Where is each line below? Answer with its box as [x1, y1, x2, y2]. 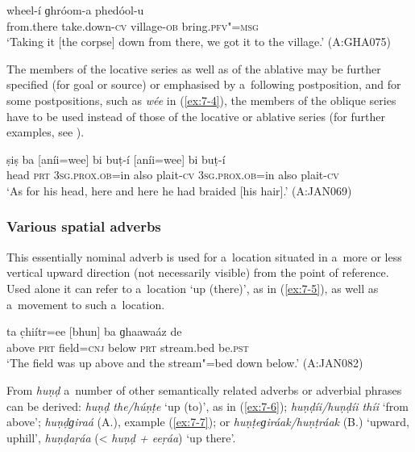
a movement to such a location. [6, 295, 165, 312]
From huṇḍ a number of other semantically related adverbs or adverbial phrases [6, 381, 402, 398]
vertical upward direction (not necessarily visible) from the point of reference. [6, 264, 389, 281]
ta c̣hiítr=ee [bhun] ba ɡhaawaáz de [6, 323, 182, 340]
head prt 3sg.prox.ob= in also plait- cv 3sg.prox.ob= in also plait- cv [6, 166, 339, 183]
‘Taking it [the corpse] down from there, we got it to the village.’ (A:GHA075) [6, 33, 392, 50]
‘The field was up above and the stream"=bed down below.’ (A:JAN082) [6, 354, 363, 371]
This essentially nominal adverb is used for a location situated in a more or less [6, 248, 402, 265]
